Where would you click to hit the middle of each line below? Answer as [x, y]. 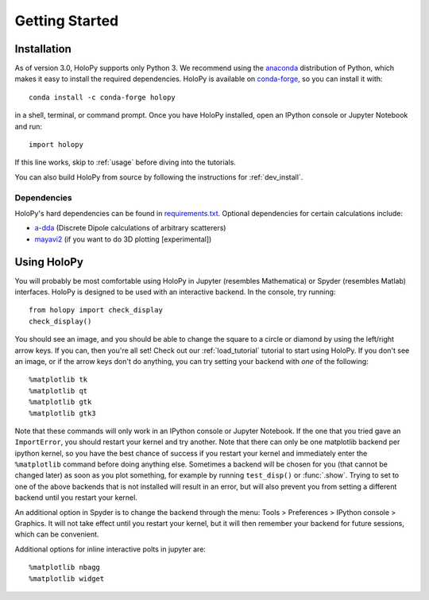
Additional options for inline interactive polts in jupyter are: [110, 549]
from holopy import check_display [96, 310]
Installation [43, 49]
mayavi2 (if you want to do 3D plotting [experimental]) [123, 239]
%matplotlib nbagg [65, 567]
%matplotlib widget [67, 579]
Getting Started [67, 21]
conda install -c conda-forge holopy [102, 97]
